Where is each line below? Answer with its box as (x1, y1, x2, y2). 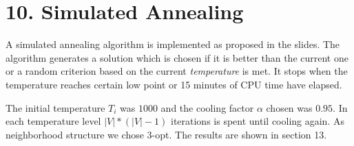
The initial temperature (6, 100, 105, 114)
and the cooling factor (160, 100, 254, 114)
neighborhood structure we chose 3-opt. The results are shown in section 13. (6, 127, 327, 141)
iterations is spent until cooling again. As (170, 114, 344, 128)
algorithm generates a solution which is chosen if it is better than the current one (6, 50, 348, 64)
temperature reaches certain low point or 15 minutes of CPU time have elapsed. (6, 77, 342, 91)
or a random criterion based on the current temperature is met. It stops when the (6, 64, 348, 78)
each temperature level (6, 114, 101, 128)
